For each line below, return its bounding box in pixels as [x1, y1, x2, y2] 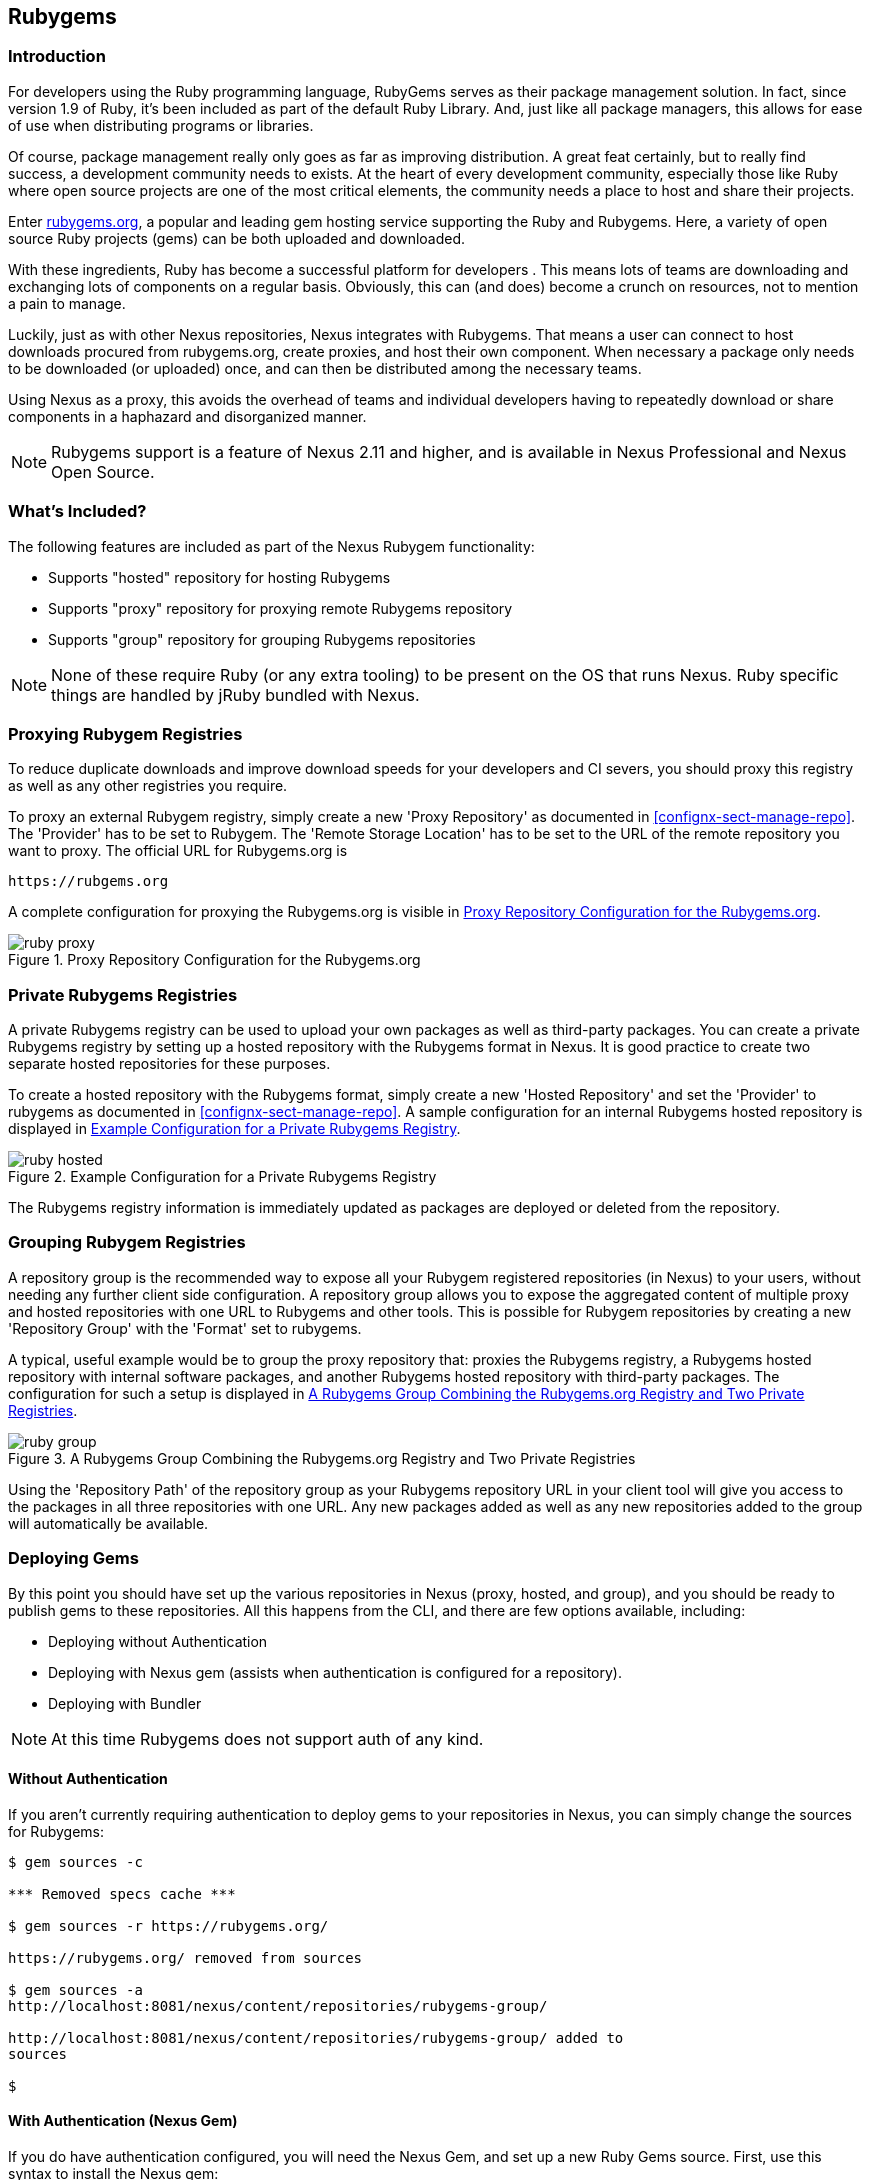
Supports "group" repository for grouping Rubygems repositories [48, 630, 476, 648]
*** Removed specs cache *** [8, 1885, 236, 1902]
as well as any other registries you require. [8, 777, 288, 795]
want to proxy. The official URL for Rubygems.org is [8, 842, 348, 860]
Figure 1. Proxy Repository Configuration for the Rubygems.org [8, 951, 421, 969]
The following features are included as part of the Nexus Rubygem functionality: [8, 537, 535, 555]
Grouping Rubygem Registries [8, 1232, 246, 1253]
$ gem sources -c [8, 1853, 143, 1870]
